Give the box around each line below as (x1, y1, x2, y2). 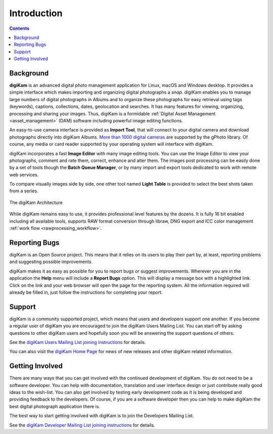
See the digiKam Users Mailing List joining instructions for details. (9, 339, 146, 345)
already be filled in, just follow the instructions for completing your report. (9, 289, 163, 295)
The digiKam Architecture (9, 199, 63, 205)
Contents (9, 25, 30, 31)
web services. (9, 171, 39, 178)
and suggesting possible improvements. (9, 258, 93, 265)
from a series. (9, 188, 38, 194)
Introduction (9, 8, 63, 19)
